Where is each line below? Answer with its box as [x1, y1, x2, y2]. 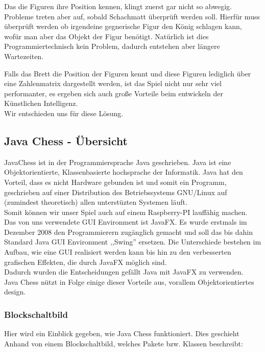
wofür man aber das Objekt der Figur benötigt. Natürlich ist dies [4, 31, 209, 41]
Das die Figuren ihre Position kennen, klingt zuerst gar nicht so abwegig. [4, 1, 232, 11]
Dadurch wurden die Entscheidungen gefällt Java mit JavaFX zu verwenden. [4, 266, 244, 277]
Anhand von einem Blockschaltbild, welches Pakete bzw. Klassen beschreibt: [4, 338, 243, 348]
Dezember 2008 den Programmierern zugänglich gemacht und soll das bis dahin [4, 226, 253, 237]
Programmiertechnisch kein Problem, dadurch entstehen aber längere [4, 41, 220, 51]
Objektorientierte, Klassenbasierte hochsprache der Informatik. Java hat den [4, 167, 243, 177]
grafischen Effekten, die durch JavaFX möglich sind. [4, 256, 167, 267]
